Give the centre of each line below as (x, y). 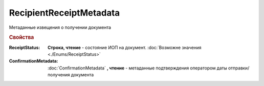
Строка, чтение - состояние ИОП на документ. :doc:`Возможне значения (124, 47)
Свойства (22, 38)
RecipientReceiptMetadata (64, 13)
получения (59, 75)
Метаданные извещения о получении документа (60, 27)
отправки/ (239, 68)
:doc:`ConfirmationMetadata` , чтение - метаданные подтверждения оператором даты (137, 68)
